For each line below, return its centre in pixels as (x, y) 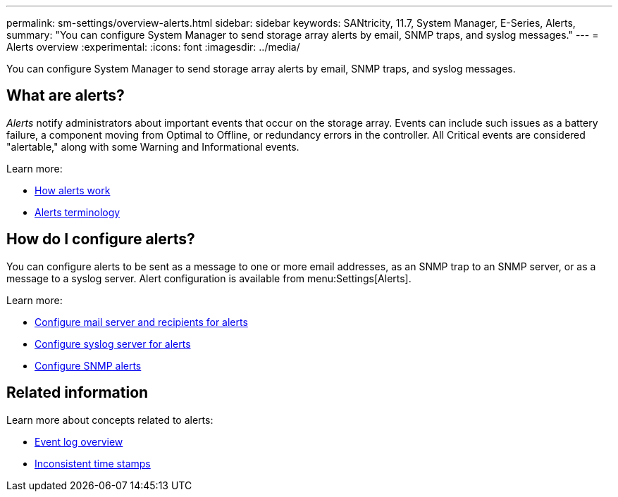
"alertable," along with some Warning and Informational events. (153, 146)
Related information (78, 393)
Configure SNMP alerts (88, 365)
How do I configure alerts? (101, 239)
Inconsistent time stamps (93, 463)
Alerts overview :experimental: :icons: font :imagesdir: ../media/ (153, 47)
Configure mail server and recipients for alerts (141, 322)
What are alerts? (66, 96)
